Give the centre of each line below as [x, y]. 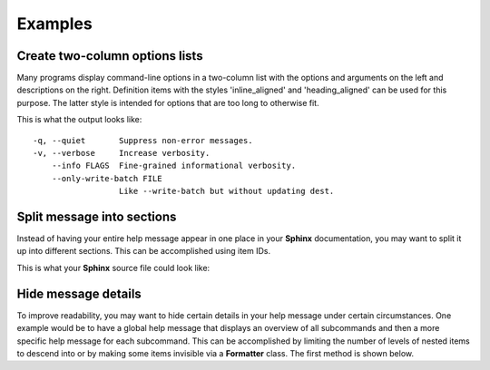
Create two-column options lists [110, 56]
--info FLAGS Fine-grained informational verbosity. [174, 166]
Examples [54, 24]
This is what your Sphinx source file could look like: [113, 268]
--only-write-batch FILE [107, 178]
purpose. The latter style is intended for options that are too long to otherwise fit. [168, 102]
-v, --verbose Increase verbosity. [122, 153]
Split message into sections [97, 217]
